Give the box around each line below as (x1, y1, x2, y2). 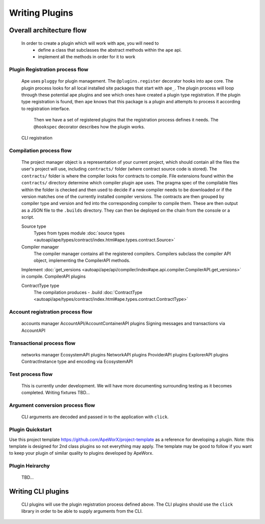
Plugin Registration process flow (9, 66, 88, 73)
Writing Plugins (9, 7, 74, 18)
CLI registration (21, 135, 53, 141)
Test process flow (9, 371, 53, 378)
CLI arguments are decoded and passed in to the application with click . (21, 414, 169, 420)
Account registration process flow (9, 309, 93, 316)
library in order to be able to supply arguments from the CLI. (21, 508, 143, 514)
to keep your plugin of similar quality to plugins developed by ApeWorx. (9, 450, 154, 456)
